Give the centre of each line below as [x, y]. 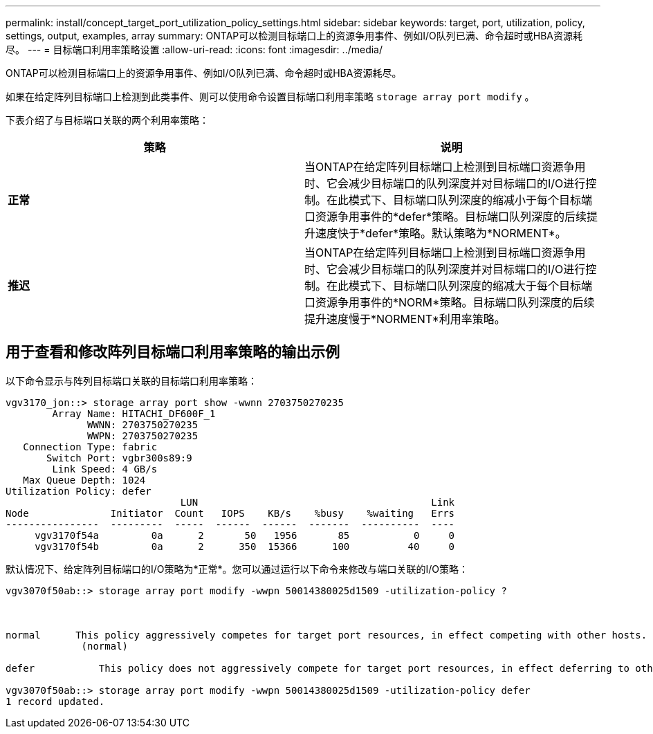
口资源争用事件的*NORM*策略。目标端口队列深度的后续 [450, 302]
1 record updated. [55, 701]
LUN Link [318, 502]
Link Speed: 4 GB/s [105, 469]
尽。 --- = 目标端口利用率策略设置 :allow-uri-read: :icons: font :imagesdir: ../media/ [194, 49]
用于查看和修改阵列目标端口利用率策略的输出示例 [173, 352]
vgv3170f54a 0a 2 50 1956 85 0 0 [245, 535]
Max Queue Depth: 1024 [84, 480]
